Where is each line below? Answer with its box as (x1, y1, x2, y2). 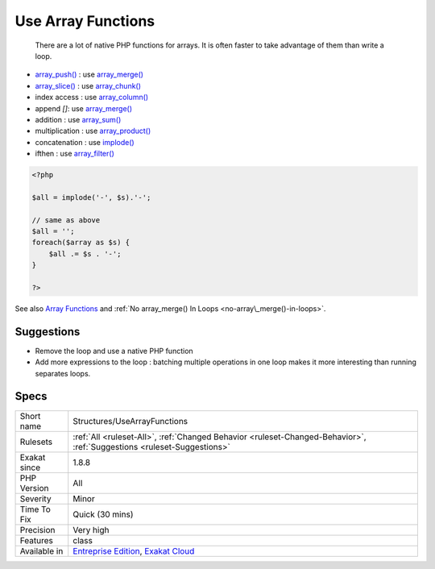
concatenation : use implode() (35, 137, 135, 147)
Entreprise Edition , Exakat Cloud (72, 545, 195, 556)
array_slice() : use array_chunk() (35, 81, 141, 90)
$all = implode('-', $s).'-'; (31, 193, 151, 201)
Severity (19, 492, 52, 504)
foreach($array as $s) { (31, 238, 130, 247)
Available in (19, 545, 64, 556)
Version (19, 482, 49, 493)
